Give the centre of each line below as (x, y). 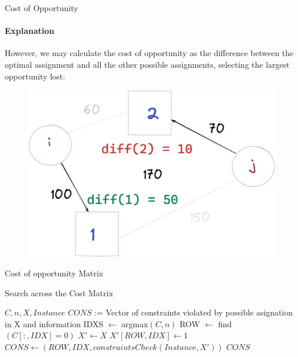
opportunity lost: (35, 76)
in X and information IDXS (54, 323)
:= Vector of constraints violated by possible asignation (194, 312)
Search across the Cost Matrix (59, 292)
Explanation (30, 31)
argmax (135, 323)
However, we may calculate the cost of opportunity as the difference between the (149, 53)
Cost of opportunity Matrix (54, 273)
